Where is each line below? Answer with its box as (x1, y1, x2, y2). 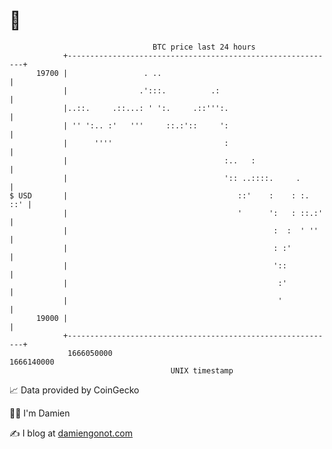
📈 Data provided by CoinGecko (9, 384, 140, 396)
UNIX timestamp (170, 365, 234, 376)
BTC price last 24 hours (152, 42, 256, 52)
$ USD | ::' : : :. (9, 190, 310, 201)
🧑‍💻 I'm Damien (9, 407, 71, 419)
